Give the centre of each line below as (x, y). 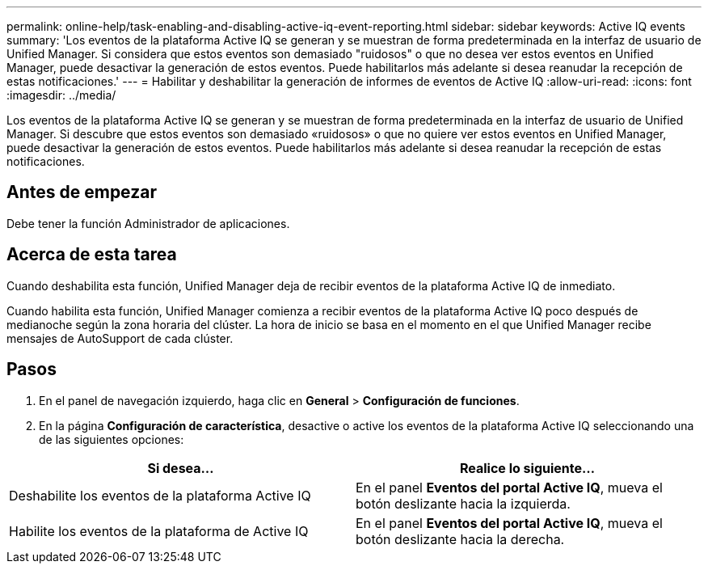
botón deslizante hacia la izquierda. (463, 503)
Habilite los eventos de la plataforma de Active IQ (159, 531)
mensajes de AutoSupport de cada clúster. (120, 338)
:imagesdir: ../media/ (61, 95)
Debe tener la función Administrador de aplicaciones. (148, 223)
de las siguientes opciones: (112, 439)
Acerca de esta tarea (92, 255)
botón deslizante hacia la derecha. (460, 539)
